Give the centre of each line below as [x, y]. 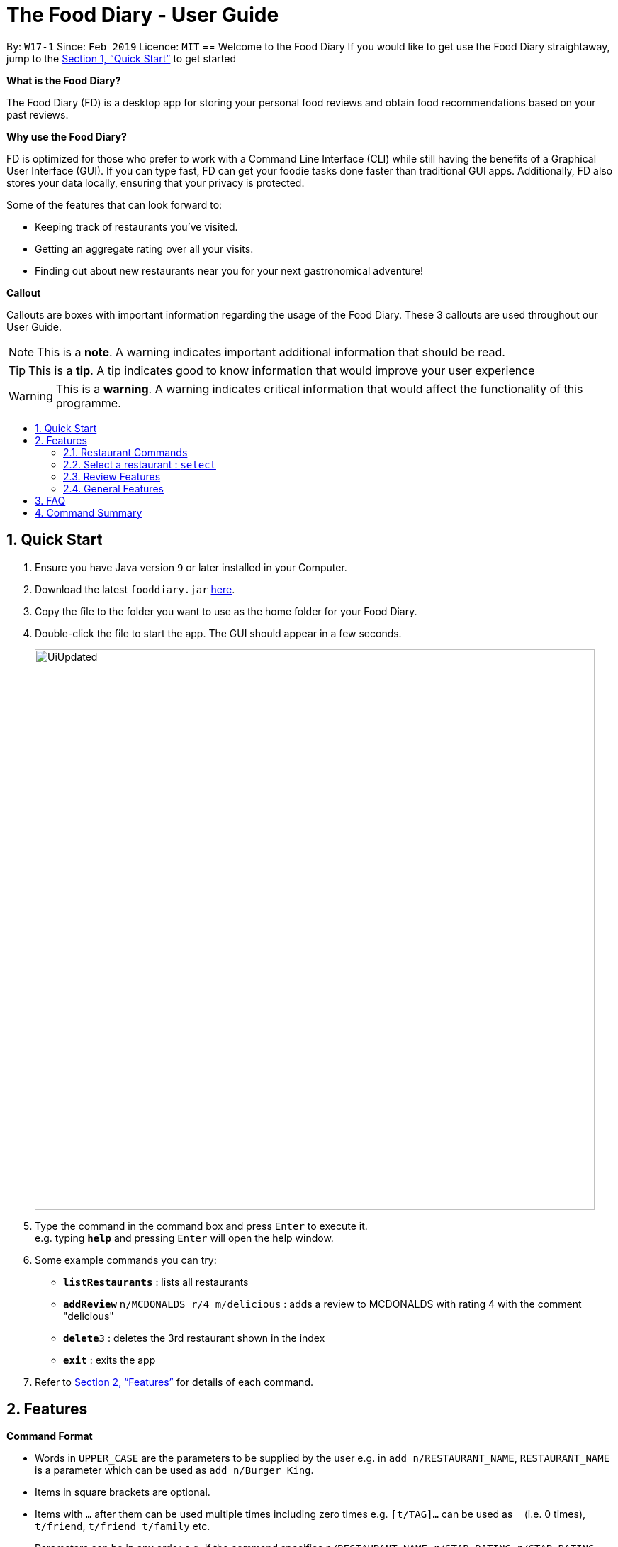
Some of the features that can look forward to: [114, 204]
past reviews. [38, 114]
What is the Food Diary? [64, 80]
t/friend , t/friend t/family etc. [123, 1526]
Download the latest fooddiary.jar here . [135, 589]
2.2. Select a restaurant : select [140, 464]
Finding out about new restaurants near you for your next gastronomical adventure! [229, 270]
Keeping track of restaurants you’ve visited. [136, 226]
